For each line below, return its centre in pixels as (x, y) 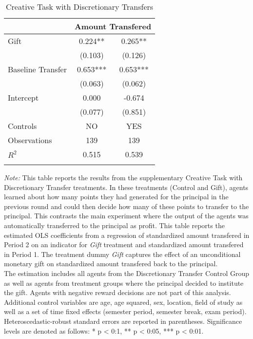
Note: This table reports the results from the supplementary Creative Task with (123, 177)
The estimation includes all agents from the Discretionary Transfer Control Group (127, 273)
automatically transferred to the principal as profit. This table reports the (114, 225)
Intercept (23, 97)
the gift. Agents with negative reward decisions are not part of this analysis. (117, 292)
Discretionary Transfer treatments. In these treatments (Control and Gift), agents (126, 187)
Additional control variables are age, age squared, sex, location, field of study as (123, 302)
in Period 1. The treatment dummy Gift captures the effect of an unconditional (122, 254)
